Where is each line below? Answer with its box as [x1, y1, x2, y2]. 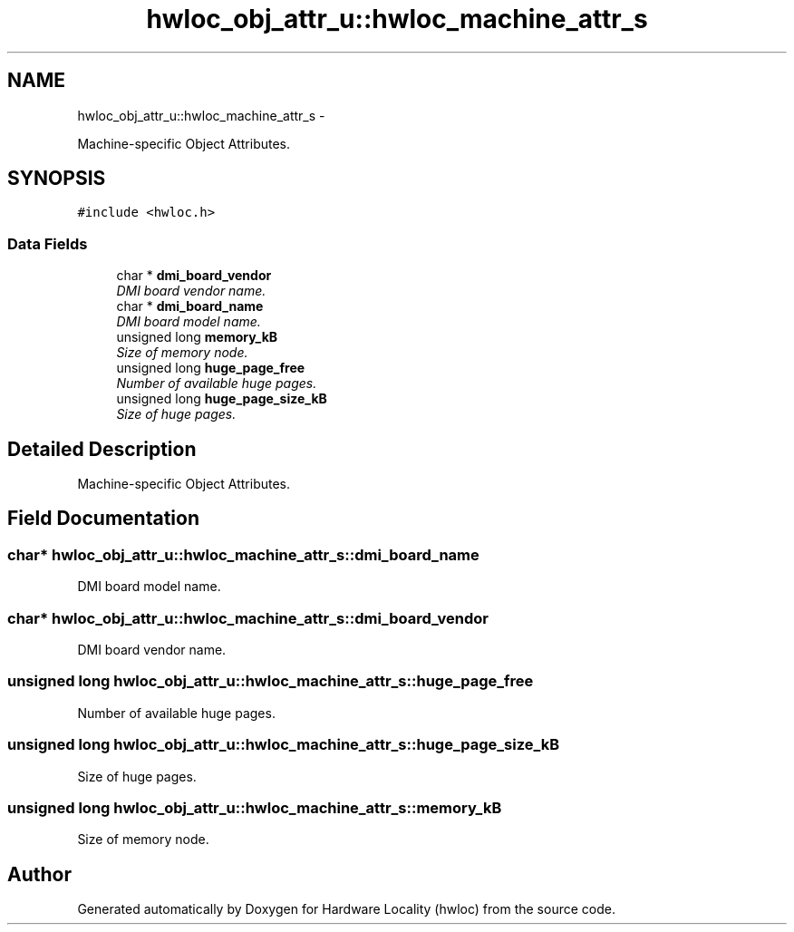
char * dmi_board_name [116, 298, 264, 315]
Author [7, 862, 72, 886]
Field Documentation [7, 507, 199, 530]
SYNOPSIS [7, 167, 106, 190]
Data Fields [7, 234, 88, 253]
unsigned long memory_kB [116, 329, 278, 345]
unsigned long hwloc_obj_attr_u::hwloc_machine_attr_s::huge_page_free [7, 672, 534, 691]
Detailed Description [7, 437, 197, 461]
